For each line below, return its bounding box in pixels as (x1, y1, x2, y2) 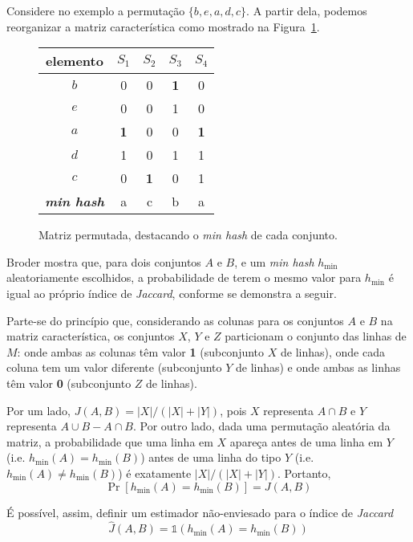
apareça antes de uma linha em (229, 433, 383, 450)
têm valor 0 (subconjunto (6, 374, 132, 391)
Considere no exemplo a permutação (6, 2, 185, 18)
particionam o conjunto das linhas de (225, 328, 407, 344)
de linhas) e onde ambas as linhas (235, 359, 401, 376)
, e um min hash (234, 253, 314, 270)
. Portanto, (277, 464, 331, 481)
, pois (220, 401, 247, 418)
